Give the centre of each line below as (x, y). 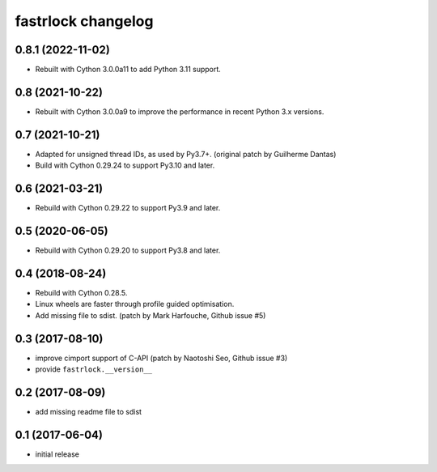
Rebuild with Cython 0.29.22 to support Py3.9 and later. (128, 208)
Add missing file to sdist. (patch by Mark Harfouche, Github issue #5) (151, 315)
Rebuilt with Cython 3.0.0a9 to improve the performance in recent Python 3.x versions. (180, 111)
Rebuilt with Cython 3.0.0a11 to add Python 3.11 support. (128, 70)
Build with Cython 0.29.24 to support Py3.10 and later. (125, 165)
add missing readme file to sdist (88, 411)
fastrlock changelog (84, 21)
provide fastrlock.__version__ (94, 369)
